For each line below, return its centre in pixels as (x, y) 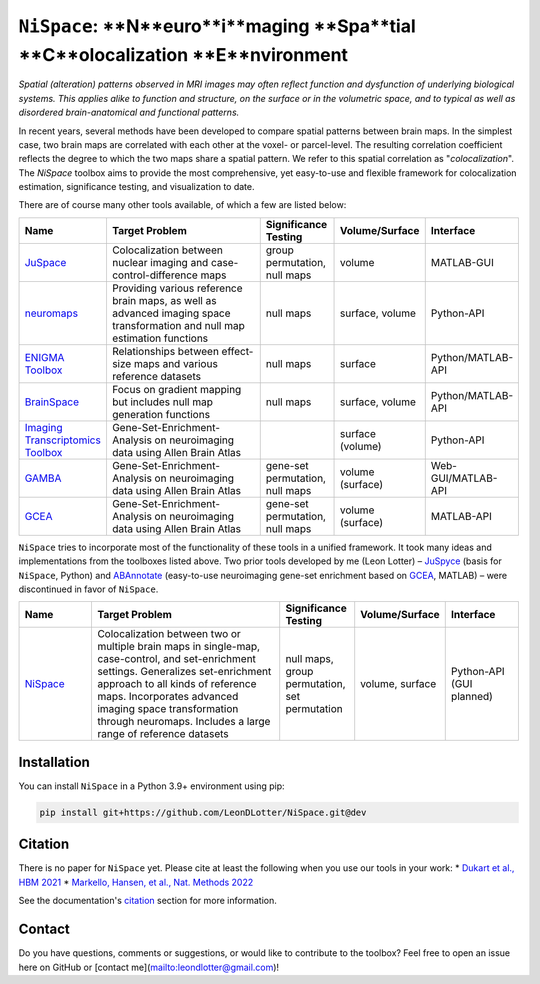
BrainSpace (52, 402)
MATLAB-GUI (462, 262)
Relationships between (165, 351)
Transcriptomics (63, 440)
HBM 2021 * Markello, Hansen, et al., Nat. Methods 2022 (136, 882)
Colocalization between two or (169, 634)
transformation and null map (178, 325)
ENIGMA (44, 357)
